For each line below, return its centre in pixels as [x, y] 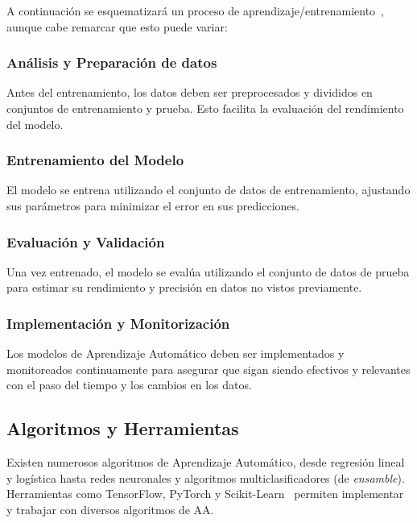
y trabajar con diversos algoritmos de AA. [110, 509]
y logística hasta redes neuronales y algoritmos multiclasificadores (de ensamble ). [206, 477]
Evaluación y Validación [86, 241]
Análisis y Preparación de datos [112, 62]
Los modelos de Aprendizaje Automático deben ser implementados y [175, 353]
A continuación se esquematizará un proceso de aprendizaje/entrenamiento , [195, 10]
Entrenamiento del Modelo [95, 160]
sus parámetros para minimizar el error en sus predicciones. [153, 205]
